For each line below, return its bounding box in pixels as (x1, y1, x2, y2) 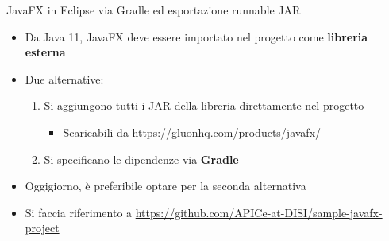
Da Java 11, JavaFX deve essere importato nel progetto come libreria (25, 28, 368, 45)
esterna (25, 44, 66, 60)
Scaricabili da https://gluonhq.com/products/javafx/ (63, 123, 322, 140)
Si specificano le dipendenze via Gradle (44, 150, 239, 167)
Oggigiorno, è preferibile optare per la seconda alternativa (25, 177, 306, 194)
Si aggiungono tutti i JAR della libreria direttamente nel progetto (44, 97, 364, 114)
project (25, 220, 60, 236)
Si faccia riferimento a (25, 204, 133, 220)
